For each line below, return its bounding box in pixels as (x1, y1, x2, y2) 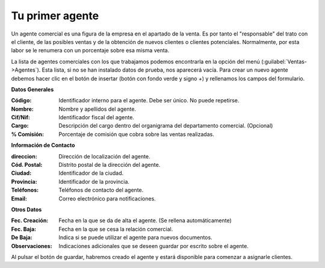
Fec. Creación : (11, 217, 49, 224)
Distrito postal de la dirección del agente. (58, 161, 161, 169)
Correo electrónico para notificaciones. (58, 195, 156, 202)
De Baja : (11, 234, 32, 241)
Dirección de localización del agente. (58, 152, 150, 160)
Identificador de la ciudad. (58, 169, 124, 177)
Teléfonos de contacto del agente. (58, 187, 144, 194)
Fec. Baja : (11, 225, 36, 232)
